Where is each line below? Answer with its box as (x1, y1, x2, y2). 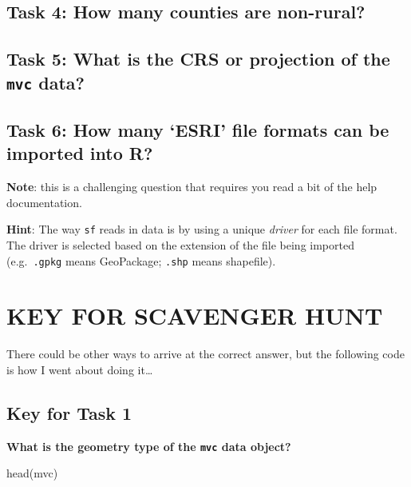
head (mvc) (6, 465, 58, 481)
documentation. (6, 194, 82, 210)
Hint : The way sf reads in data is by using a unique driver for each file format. (6, 221, 397, 238)
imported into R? (6, 141, 153, 166)
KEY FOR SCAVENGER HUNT (6, 299, 383, 332)
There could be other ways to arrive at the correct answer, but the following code (6, 345, 405, 362)
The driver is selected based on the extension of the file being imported (6, 236, 354, 253)
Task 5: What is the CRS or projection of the (6, 46, 390, 71)
